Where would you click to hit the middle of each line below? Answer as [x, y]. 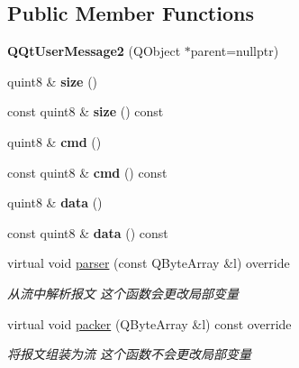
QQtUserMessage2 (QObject [94, 51]
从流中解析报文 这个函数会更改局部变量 [123, 293]
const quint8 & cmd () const [87, 172]
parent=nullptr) [235, 51]
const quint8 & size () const [86, 111]
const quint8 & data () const [88, 232]
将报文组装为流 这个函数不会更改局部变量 [130, 354]
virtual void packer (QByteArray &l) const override [149, 323]
